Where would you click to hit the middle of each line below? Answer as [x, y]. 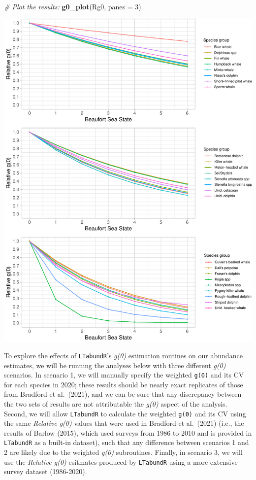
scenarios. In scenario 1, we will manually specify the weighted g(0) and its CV [124, 375]
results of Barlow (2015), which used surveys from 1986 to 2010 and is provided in [128, 432]
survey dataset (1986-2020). [46, 471]
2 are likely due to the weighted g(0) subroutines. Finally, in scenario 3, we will [123, 452]
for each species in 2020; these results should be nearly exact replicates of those [124, 384]
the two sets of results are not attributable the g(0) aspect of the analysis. [116, 404]
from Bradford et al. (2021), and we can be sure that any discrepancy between [123, 394]
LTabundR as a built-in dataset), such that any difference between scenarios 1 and [127, 442]
